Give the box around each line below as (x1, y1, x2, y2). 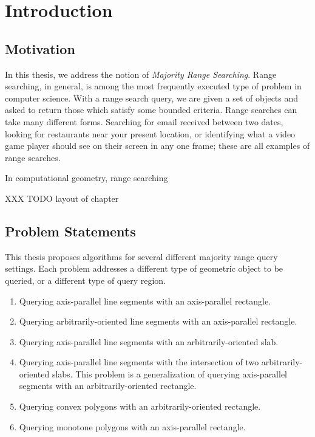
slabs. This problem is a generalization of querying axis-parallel (52, 367, 288, 380)
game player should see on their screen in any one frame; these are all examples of (5, 139, 310, 152)
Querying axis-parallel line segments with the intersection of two (19, 356, 259, 368)
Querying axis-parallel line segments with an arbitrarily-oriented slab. (19, 335, 279, 348)
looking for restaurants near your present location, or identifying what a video (5, 127, 296, 140)
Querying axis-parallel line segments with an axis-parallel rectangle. (19, 294, 271, 307)
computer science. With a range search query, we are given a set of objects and (5, 91, 299, 104)
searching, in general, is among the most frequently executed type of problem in (5, 80, 302, 92)
